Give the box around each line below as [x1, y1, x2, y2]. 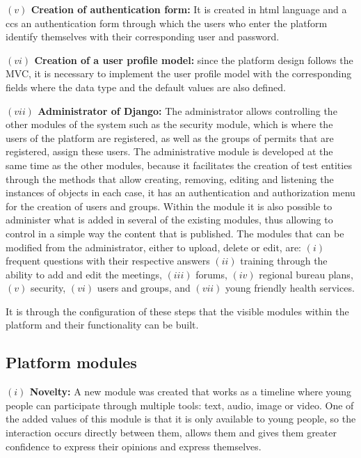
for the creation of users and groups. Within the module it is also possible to [6, 198, 332, 213]
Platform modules [6, 352, 137, 373]
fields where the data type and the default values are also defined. [6, 79, 286, 94]
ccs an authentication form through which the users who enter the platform [6, 15, 328, 30]
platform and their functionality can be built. [6, 317, 199, 332]
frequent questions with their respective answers [6, 253, 210, 268]
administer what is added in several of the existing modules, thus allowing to [6, 212, 333, 227]
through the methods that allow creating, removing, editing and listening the [6, 171, 334, 186]
